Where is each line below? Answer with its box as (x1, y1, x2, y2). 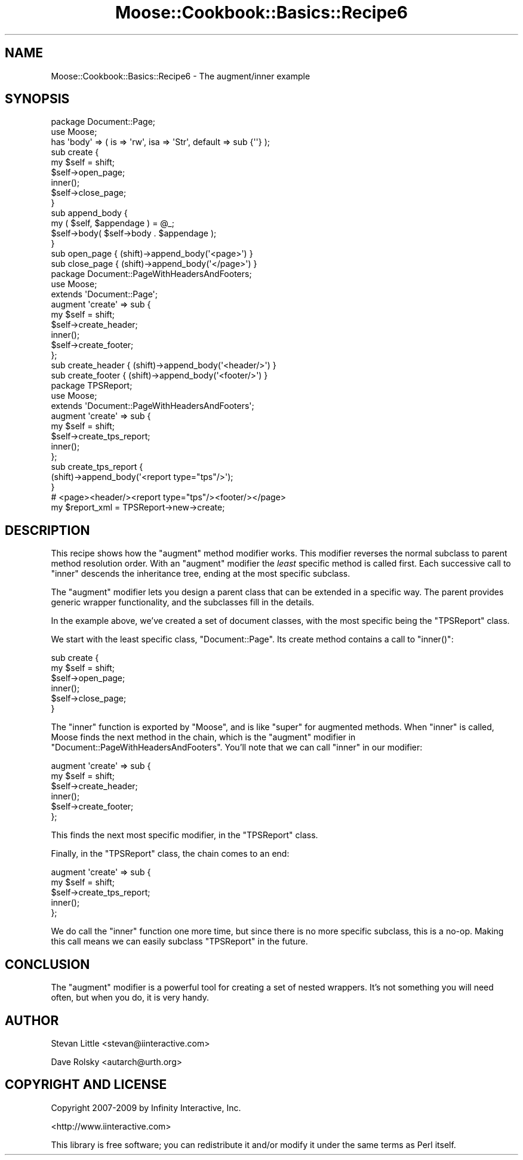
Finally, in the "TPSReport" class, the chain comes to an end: (51, 848, 290, 859)
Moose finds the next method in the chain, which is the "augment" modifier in (51, 732, 356, 743)
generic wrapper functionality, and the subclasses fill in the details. (51, 597, 315, 608)
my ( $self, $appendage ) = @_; (51, 218, 174, 229)
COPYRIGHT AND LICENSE (5, 1077, 167, 1093)
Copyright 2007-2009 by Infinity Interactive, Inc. (51, 1102, 241, 1113)
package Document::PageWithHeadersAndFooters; (51, 269, 252, 279)
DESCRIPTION (5, 522, 90, 538)
